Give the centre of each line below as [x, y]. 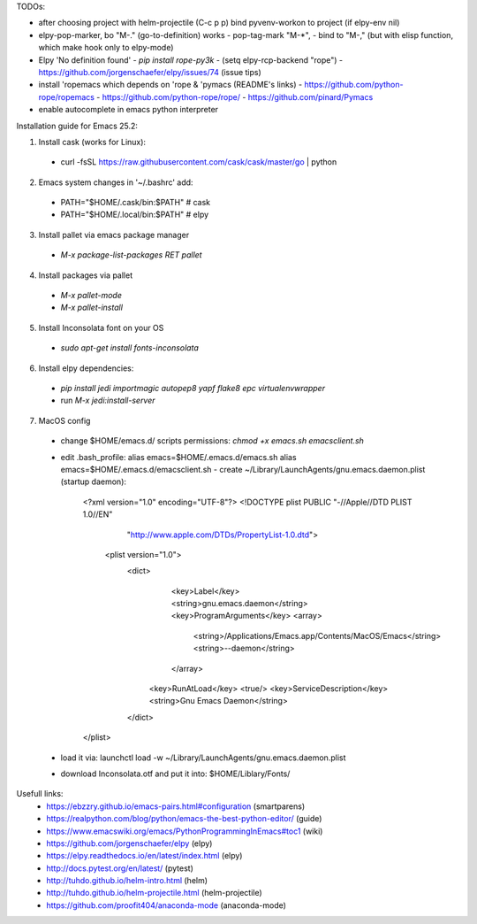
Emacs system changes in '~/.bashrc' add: [116, 182]
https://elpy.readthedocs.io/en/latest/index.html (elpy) [144, 856]
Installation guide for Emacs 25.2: [77, 126]
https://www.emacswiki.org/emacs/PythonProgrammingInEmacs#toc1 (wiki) [185, 831]
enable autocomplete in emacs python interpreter [129, 110]
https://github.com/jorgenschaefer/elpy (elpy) [129, 843]
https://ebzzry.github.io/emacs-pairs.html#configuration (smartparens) [176, 806]
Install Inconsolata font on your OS [101, 327]
